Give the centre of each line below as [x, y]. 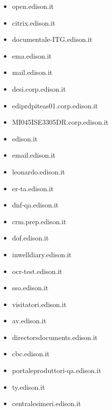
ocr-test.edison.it [37, 271]
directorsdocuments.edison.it [55, 337]
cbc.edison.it [31, 354]
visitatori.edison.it [39, 304]
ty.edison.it [28, 387]
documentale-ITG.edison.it [52, 39]
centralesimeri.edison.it [46, 403]
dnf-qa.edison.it [35, 205]
